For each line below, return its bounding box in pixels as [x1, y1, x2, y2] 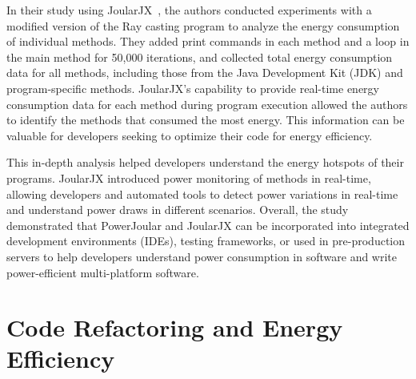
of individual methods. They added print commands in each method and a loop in [6, 33, 410, 50]
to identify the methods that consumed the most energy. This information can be [6, 111, 405, 128]
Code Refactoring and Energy [6, 311, 343, 344]
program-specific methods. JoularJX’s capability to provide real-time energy [6, 79, 379, 96]
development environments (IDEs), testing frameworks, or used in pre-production [6, 232, 406, 249]
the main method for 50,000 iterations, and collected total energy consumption [6, 48, 393, 65]
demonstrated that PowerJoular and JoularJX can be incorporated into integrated [6, 216, 410, 233]
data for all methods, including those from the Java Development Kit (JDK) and [6, 64, 403, 81]
